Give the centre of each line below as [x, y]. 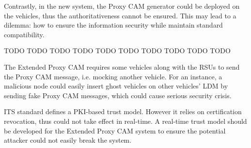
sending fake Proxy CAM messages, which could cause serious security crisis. [118, 95]
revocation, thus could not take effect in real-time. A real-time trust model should [125, 121]
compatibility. [24, 34]
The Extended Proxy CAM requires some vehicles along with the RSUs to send [122, 67]
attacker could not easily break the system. [68, 140]
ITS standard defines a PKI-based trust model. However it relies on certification [123, 111]
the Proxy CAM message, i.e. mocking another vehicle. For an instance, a [113, 76]
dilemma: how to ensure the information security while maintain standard [113, 25]
